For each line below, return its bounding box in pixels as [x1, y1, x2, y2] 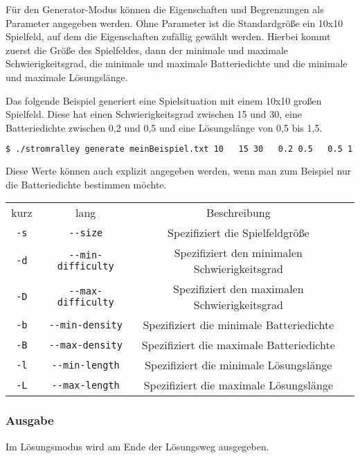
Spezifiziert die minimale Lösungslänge [145, 357, 332, 373]
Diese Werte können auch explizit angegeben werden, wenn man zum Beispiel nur [6, 164, 352, 178]
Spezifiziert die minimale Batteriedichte [143, 317, 334, 333]
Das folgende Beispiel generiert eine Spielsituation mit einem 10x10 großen [6, 93, 322, 107]
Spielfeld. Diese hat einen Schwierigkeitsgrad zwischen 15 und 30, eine [6, 107, 302, 121]
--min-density [48, 319, 123, 331]
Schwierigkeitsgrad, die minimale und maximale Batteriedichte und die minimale [6, 56, 348, 71]
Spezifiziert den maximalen [173, 281, 304, 297]
